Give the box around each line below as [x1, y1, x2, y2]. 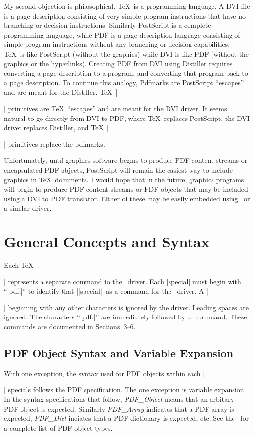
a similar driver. [4, 203, 52, 213]
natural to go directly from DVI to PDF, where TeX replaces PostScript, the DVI [4, 113, 250, 123]
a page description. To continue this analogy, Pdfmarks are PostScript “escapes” [4, 77, 244, 87]
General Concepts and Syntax [4, 232, 210, 252]
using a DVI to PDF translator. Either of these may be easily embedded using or [4, 193, 250, 203]
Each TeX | [4, 260, 39, 270]
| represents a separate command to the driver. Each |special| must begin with [4, 276, 241, 286]
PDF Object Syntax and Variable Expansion [4, 345, 233, 360]
